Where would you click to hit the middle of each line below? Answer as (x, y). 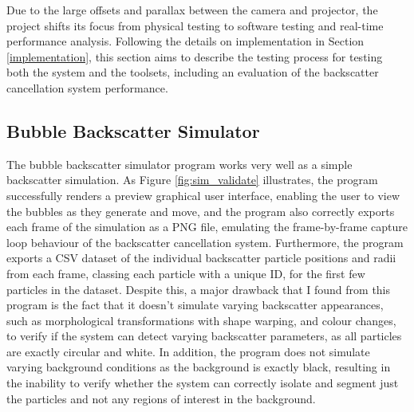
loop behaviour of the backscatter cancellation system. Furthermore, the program (205, 242)
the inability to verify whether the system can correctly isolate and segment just (203, 383)
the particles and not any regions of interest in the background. (161, 398)
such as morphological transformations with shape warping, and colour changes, (201, 320)
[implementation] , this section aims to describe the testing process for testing (195, 56)
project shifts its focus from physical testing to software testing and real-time (195, 25)
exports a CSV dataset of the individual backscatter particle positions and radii (201, 258)
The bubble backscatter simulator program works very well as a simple (179, 164)
